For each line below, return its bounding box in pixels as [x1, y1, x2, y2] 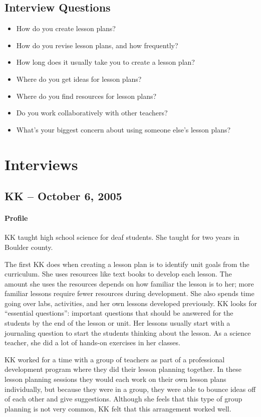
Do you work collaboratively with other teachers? [16, 107, 168, 118]
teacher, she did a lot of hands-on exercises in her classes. [5, 337, 180, 348]
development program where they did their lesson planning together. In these [5, 364, 241, 374]
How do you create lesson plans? [16, 23, 116, 34]
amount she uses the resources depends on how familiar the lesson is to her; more [5, 278, 254, 289]
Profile [5, 213, 28, 223]
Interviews [5, 154, 78, 174]
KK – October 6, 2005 [5, 188, 122, 204]
